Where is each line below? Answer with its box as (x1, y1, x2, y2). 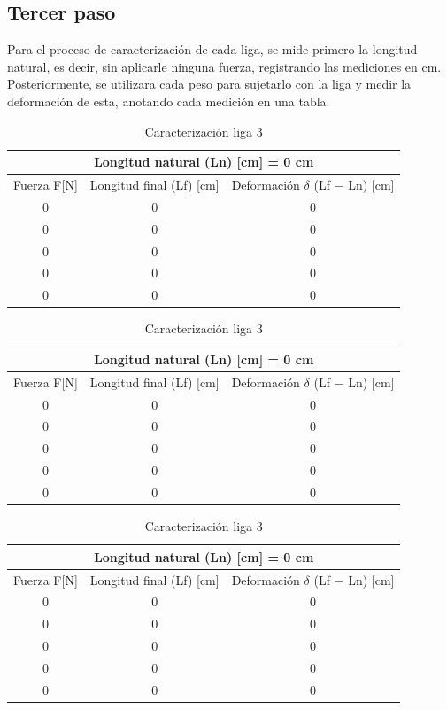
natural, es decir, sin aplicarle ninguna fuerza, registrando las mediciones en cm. (7, 57, 442, 75)
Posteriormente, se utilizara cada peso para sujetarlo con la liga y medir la (7, 74, 412, 93)
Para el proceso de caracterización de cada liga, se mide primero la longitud (7, 40, 418, 59)
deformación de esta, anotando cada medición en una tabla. (7, 91, 330, 110)
